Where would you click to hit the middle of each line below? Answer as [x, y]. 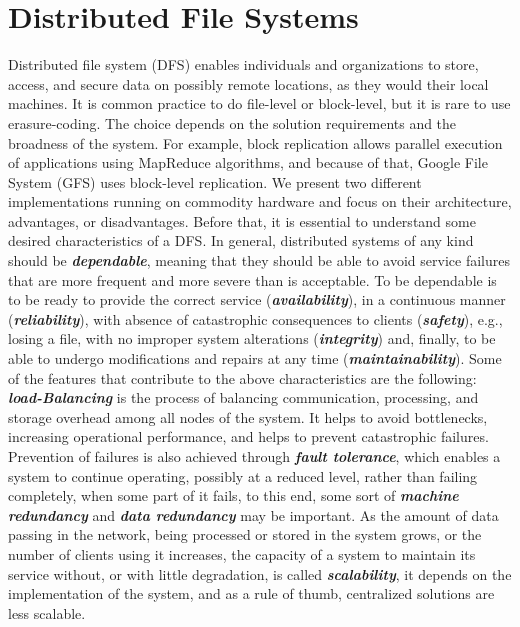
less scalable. [47, 612]
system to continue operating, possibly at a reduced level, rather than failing [243, 475]
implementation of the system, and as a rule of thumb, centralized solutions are [251, 593]
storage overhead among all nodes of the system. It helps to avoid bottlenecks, [248, 416]
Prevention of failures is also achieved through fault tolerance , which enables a [254, 456]
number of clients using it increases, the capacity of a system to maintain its [242, 553]
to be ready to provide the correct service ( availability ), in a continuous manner [257, 299]
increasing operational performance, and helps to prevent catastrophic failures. [248, 436]
